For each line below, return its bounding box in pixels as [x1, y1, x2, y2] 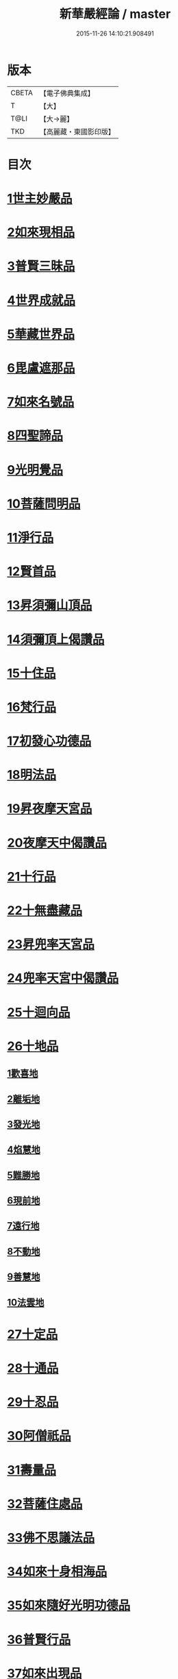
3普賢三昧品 [7, 258, 75, 274]
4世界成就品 [7, 293, 75, 308]
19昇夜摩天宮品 [7, 801, 92, 817]
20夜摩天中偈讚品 [7, 835, 107, 850]
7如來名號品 [7, 395, 75, 410]
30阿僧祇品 [7, 1428, 71, 1444]
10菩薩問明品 [7, 496, 81, 511]
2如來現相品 [7, 225, 75, 240]
